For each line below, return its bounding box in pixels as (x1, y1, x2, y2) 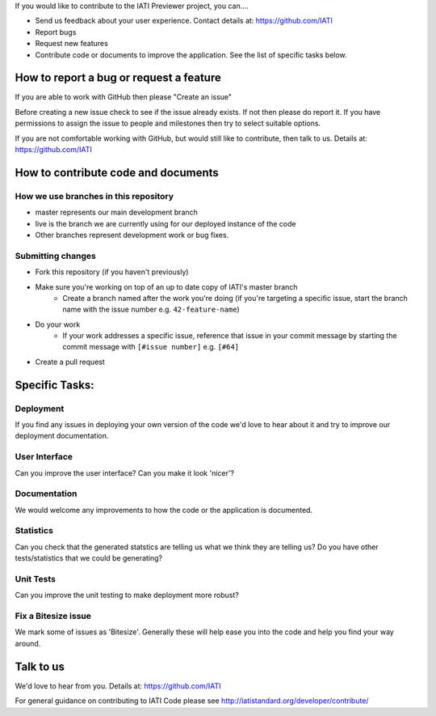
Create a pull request (35, 357, 105, 366)
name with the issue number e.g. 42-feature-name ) (62, 304, 240, 315)
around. (15, 638, 41, 648)
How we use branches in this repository (15, 190, 174, 201)
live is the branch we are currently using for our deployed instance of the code (35, 218, 296, 228)
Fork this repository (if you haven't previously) (35, 267, 189, 277)
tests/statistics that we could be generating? (15, 553, 163, 563)
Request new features (35, 39, 108, 49)
